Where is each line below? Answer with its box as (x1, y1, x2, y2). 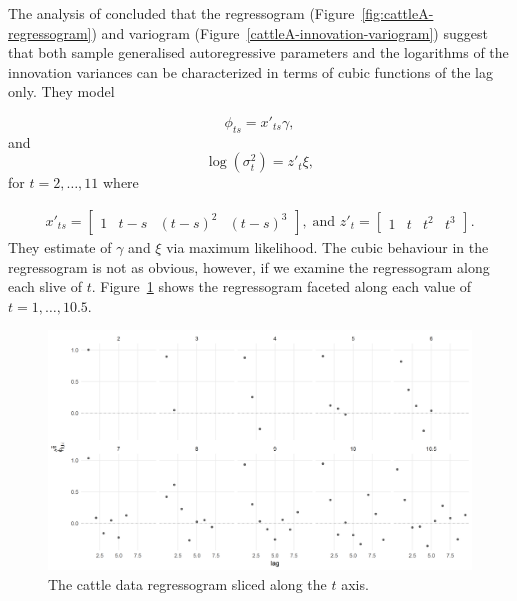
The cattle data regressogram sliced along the (48, 573, 327, 594)
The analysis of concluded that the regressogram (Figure (8, 3, 355, 23)
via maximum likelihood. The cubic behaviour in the (166, 236, 489, 257)
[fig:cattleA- (361, 3, 434, 23)
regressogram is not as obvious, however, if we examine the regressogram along (8, 256, 490, 277)
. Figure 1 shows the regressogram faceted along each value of (91, 276, 472, 297)
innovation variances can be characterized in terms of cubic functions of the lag (8, 61, 493, 82)
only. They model (8, 81, 115, 102)
